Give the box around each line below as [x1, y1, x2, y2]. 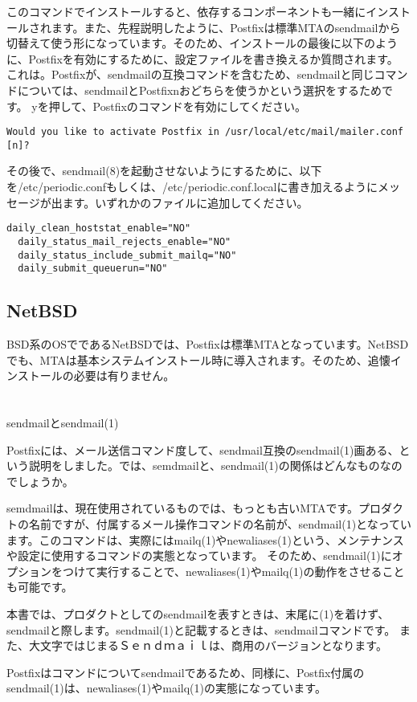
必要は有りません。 [73, 367, 175, 384]
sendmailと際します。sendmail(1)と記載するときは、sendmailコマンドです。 [6, 621, 396, 638]
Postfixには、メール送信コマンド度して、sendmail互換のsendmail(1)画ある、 [6, 441, 399, 458]
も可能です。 [6, 578, 73, 595]
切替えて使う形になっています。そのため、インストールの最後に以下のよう [6, 35, 398, 51]
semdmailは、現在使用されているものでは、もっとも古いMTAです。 [6, 500, 359, 516]
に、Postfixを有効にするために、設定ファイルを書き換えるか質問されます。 [6, 50, 399, 67]
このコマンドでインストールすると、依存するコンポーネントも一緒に [6, 3, 366, 19]
